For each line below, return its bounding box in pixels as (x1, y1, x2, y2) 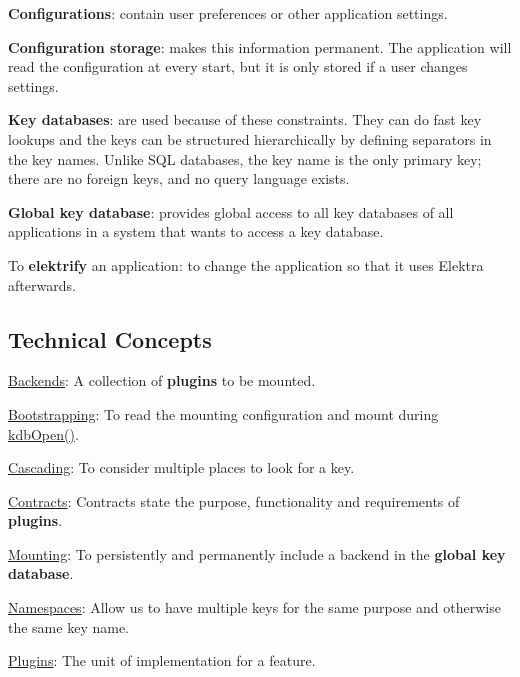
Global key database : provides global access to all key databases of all (8, 201, 454, 222)
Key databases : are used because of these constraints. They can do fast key (8, 109, 482, 130)
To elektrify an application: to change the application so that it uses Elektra (8, 254, 484, 275)
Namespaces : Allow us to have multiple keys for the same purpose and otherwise (8, 597, 501, 618)
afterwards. (8, 274, 76, 295)
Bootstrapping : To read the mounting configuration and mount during (8, 403, 439, 424)
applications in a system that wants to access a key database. (8, 221, 384, 242)
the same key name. (8, 616, 129, 637)
